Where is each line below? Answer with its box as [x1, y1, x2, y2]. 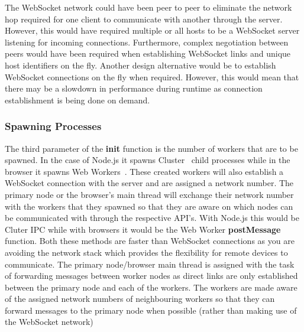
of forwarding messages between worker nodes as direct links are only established [5, 269, 298, 282]
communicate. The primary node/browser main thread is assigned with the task [5, 258, 295, 270]
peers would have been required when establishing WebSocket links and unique [5, 47, 291, 60]
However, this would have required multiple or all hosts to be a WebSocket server [5, 24, 300, 37]
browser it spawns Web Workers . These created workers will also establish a [5, 165, 284, 177]
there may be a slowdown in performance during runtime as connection [5, 82, 263, 95]
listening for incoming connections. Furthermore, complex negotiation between [5, 35, 289, 48]
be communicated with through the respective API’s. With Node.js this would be [5, 211, 299, 224]
